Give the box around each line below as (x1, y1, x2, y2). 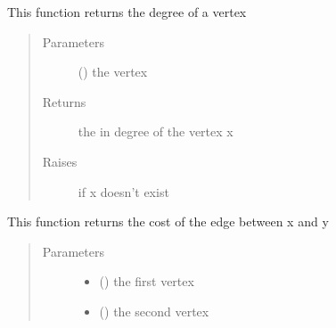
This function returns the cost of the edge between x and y (7, 212, 329, 231)
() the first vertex (99, 272, 194, 291)
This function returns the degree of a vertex (7, 3, 247, 20)
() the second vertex (99, 301, 209, 320)
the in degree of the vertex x (78, 122, 234, 141)
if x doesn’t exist (78, 182, 169, 201)
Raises (42, 152, 78, 170)
